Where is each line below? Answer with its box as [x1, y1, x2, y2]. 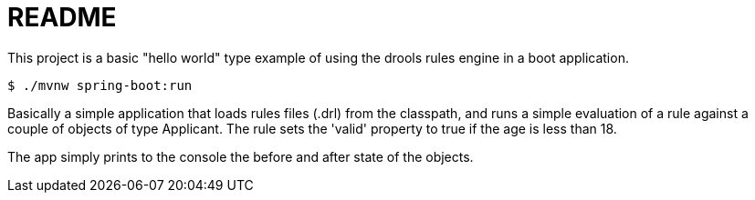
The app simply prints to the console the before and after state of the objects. [7, 148, 474, 165]
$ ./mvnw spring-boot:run [7, 77, 193, 93]
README [7, 2, 117, 33]
